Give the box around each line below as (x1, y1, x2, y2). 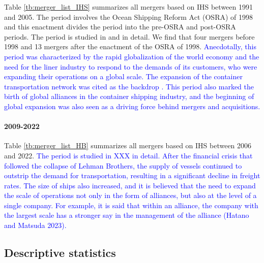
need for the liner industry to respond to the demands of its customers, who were (4, 61, 257, 72)
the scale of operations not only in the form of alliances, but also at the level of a (4, 190, 257, 201)
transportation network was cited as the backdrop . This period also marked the (4, 81, 254, 91)
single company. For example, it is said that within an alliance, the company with (4, 200, 258, 210)
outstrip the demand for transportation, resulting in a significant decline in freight (4, 170, 260, 181)
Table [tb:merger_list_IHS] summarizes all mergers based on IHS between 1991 (4, 2, 253, 12)
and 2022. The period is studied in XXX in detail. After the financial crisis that (4, 150, 253, 160)
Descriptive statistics (4, 245, 116, 260)
